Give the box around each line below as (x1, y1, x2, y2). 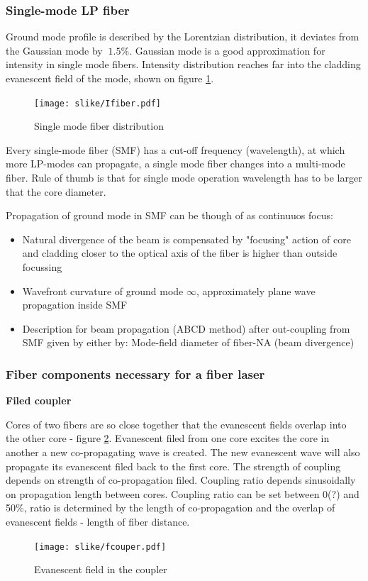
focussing (22, 260, 62, 274)
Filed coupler (6, 393, 72, 408)
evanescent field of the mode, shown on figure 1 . (6, 71, 214, 85)
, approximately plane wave (196, 283, 316, 298)
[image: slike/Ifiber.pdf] (34, 98, 161, 109)
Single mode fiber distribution (34, 118, 164, 133)
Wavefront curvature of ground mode (22, 283, 184, 298)
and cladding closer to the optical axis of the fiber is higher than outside (22, 245, 338, 260)
